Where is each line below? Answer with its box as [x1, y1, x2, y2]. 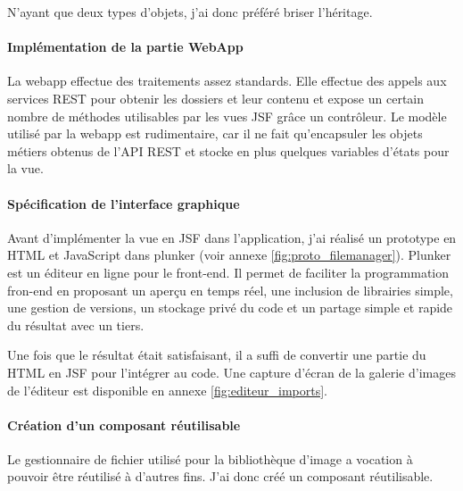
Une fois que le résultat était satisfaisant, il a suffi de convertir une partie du [7, 345, 426, 364]
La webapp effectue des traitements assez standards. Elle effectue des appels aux [7, 71, 447, 90]
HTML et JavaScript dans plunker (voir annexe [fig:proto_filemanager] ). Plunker [7, 245, 451, 264]
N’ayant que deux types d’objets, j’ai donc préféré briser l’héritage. [7, 3, 373, 21]
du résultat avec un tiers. [7, 315, 145, 334]
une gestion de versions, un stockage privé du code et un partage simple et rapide [7, 298, 453, 317]
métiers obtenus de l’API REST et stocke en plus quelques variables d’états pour [7, 141, 450, 160]
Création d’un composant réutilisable [7, 415, 241, 434]
